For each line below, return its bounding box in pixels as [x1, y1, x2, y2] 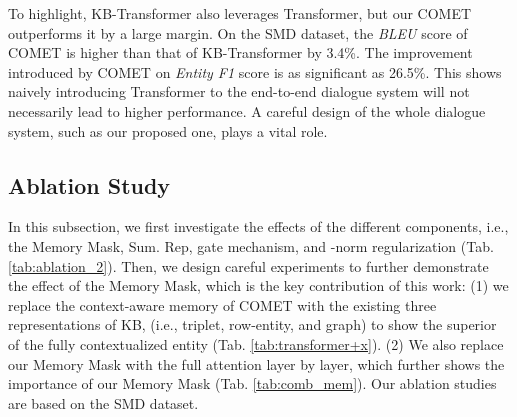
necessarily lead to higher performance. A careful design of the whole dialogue [8, 100, 486, 121]
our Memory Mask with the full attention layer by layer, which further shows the [8, 353, 505, 374]
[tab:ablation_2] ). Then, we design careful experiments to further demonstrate [8, 255, 489, 276]
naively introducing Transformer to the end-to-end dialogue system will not [8, 81, 470, 102]
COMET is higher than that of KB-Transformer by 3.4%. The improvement [8, 42, 473, 63]
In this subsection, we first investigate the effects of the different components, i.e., [8, 216, 509, 237]
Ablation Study [8, 169, 171, 200]
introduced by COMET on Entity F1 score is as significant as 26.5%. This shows [8, 61, 502, 82]
